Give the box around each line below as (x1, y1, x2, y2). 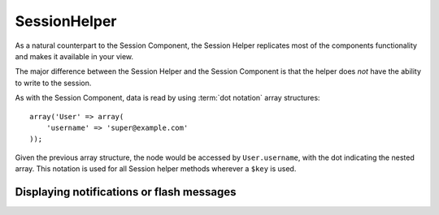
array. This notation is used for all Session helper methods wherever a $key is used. (15, 164, 297, 174)
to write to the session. (15, 78, 92, 88)
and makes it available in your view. (15, 51, 134, 61)
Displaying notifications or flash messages (15, 185, 237, 199)
